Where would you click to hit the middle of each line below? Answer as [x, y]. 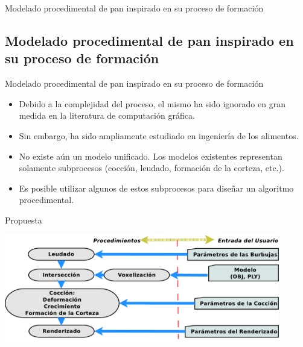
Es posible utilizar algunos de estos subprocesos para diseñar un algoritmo [156, 188]
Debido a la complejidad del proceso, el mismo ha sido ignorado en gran [152, 103]
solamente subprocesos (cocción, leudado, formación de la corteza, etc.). [151, 168]
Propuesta [24, 220]
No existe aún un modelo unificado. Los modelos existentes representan [151, 156]
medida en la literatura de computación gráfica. [107, 115]
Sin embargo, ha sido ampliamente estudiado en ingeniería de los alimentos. [159, 135]
